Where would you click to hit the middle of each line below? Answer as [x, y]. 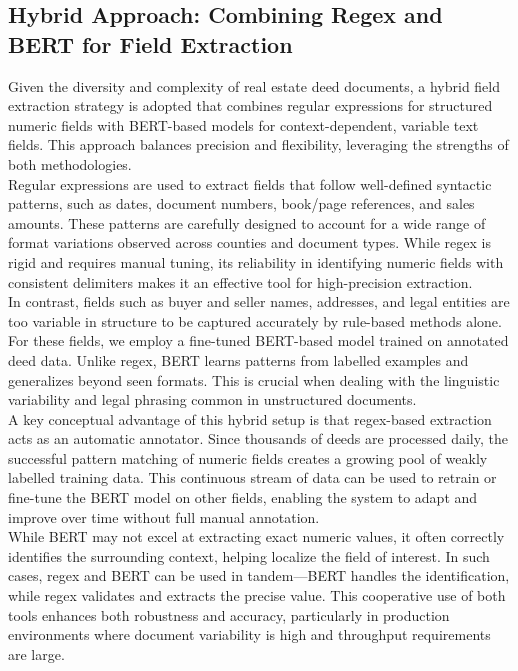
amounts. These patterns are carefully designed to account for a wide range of [247, 222]
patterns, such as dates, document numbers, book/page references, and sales [241, 203]
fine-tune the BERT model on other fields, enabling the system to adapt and [243, 497]
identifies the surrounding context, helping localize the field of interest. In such [249, 555]
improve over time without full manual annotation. [164, 516]
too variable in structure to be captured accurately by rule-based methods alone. [255, 320]
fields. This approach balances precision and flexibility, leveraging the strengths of [258, 144]
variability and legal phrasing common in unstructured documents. [212, 399]
